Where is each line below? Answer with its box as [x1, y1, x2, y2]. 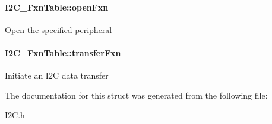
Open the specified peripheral [5, 23, 112, 35]
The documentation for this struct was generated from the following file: [5, 89, 268, 101]
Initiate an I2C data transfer [5, 69, 109, 81]
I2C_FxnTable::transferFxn [5, 46, 121, 58]
